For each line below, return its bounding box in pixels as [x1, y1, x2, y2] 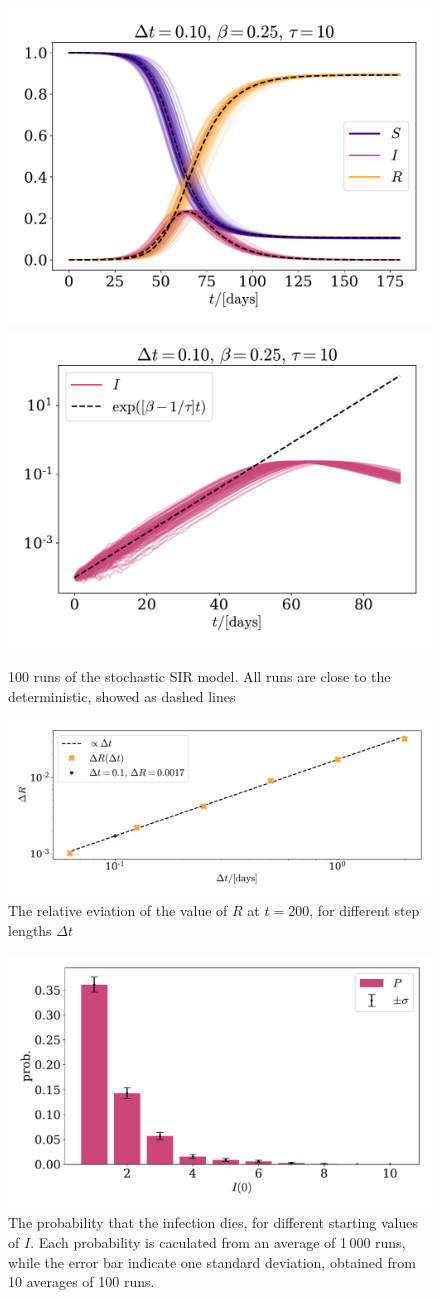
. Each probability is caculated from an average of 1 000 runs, [30, 1231, 406, 1252]
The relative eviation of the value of [8, 900, 228, 921]
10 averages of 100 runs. [8, 1271, 155, 1292]
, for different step [309, 900, 420, 921]
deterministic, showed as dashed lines [8, 685, 236, 706]
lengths [8, 919, 52, 940]
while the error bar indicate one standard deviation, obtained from [8, 1251, 416, 1272]
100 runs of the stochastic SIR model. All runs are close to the [8, 666, 391, 687]
